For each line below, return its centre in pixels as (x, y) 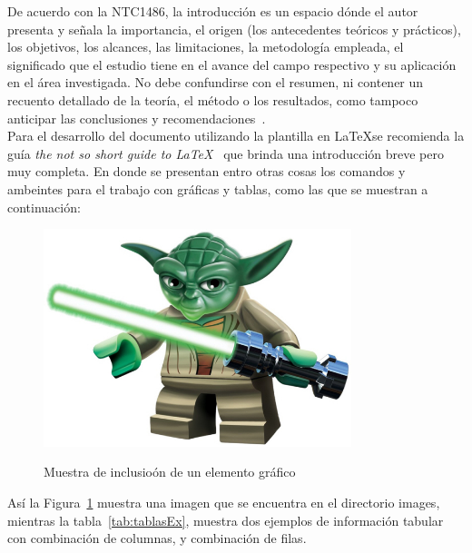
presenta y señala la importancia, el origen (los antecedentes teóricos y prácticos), (234, 29)
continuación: (44, 207)
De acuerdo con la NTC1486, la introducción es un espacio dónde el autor (213, 11)
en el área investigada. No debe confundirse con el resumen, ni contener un (216, 82)
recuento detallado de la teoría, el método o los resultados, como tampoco (213, 99)
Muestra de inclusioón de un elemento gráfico (170, 472)
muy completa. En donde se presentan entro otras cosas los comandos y (206, 171)
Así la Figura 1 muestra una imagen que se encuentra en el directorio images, (224, 502)
